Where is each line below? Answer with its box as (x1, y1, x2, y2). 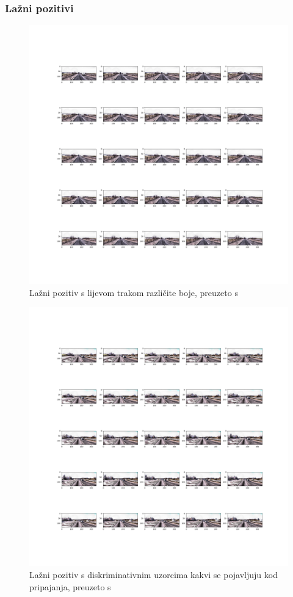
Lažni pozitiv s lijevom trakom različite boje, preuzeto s (29, 286, 238, 298)
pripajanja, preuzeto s (29, 580, 111, 593)
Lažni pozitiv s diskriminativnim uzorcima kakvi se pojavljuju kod (29, 568, 278, 581)
